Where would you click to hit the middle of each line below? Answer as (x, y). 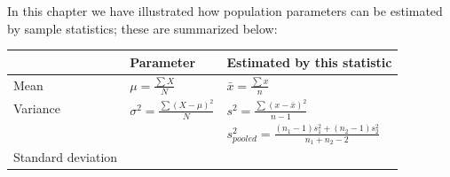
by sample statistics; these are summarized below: (142, 28)
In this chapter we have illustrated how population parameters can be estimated (225, 11)
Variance (37, 108)
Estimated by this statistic (309, 62)
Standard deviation (66, 157)
